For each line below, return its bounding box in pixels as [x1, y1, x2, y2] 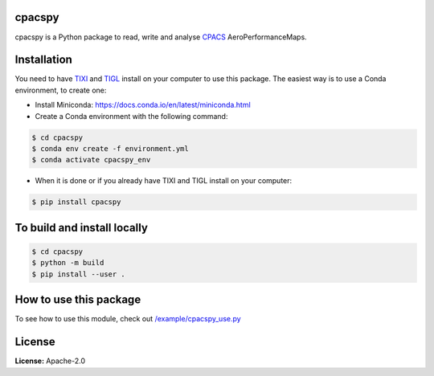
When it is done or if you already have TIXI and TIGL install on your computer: [35, 176, 293, 186]
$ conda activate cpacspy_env [31, 155, 151, 165]
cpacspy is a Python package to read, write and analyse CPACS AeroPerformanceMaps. [14, 32, 307, 42]
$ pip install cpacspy [31, 198, 121, 206]
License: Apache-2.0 [14, 356, 86, 366]
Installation [14, 53, 72, 67]
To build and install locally [14, 221, 149, 235]
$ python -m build [31, 258, 104, 268]
